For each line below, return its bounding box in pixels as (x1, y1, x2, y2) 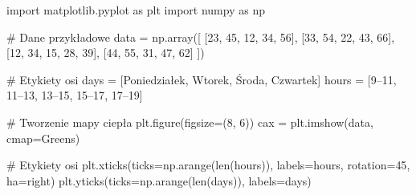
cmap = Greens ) (6, 129, 80, 146)
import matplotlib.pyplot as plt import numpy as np (6, 2, 265, 18)
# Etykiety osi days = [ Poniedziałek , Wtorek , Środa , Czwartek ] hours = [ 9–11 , (6, 71, 397, 87)
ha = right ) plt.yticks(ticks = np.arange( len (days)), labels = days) (6, 172, 312, 189)
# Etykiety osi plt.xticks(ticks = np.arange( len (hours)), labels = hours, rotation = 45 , (6, 156, 410, 173)
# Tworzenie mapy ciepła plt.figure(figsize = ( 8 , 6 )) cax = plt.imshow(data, (6, 113, 373, 130)
